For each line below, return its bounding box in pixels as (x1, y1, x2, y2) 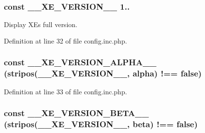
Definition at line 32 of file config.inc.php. (4, 35, 127, 45)
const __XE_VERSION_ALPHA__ (4, 56, 157, 68)
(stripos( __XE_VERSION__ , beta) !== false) (4, 118, 198, 130)
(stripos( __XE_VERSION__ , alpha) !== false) (4, 67, 202, 79)
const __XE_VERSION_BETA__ (4, 107, 149, 119)
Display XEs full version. (4, 19, 77, 30)
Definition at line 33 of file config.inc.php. (4, 86, 127, 96)
